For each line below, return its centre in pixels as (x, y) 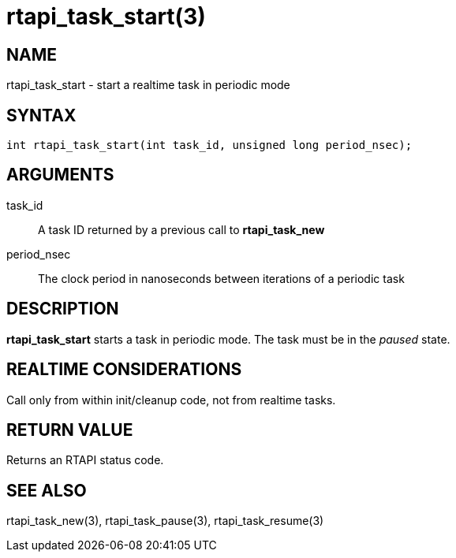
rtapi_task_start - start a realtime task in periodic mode (148, 85)
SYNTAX (41, 115)
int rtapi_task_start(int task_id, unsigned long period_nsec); (209, 145)
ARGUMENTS (60, 175)
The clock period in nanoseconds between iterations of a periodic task (221, 278)
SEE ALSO (47, 490)
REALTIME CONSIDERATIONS (124, 370)
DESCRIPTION (63, 309)
